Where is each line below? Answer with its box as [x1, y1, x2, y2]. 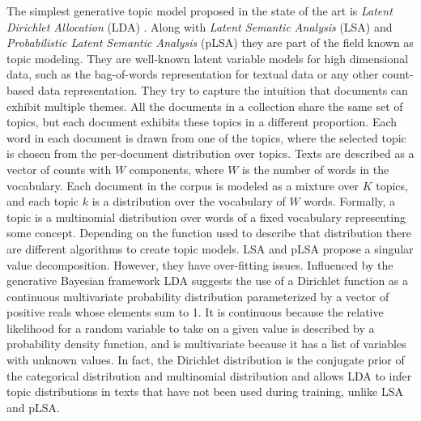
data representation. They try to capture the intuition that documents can [37, 81, 408, 98]
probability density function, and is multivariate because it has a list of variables [6, 335, 406, 352]
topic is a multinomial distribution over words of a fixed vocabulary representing [6, 208, 406, 225]
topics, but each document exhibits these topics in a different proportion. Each [6, 113, 398, 130]
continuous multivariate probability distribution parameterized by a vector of [6, 287, 389, 304]
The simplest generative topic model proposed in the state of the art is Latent [6, 2, 393, 19]
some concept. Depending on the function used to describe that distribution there [6, 224, 411, 241]
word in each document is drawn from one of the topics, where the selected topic [6, 129, 406, 146]
